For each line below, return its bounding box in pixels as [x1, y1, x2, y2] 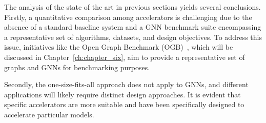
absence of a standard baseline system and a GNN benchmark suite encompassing [4, 22, 261, 32]
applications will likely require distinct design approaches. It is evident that [4, 89, 241, 99]
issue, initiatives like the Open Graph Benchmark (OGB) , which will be [4, 42, 233, 52]
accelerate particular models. [4, 109, 94, 119]
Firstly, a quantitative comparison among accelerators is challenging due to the [4, 11, 252, 22]
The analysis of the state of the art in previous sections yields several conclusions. [4, 2, 261, 12]
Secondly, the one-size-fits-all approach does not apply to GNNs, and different [4, 79, 249, 90]
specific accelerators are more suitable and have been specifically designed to [4, 99, 244, 110]
